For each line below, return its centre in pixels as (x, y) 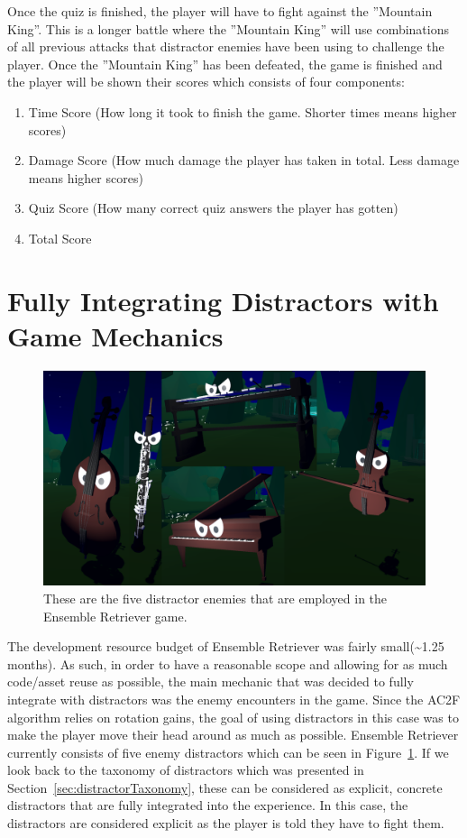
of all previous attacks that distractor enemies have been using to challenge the (226, 46)
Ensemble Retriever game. (115, 616)
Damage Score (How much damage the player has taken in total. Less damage (244, 160)
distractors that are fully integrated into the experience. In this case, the (208, 805)
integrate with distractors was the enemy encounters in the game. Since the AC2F (234, 699)
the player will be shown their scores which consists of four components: (206, 82)
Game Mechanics (115, 335)
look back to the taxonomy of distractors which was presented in (186, 770)
